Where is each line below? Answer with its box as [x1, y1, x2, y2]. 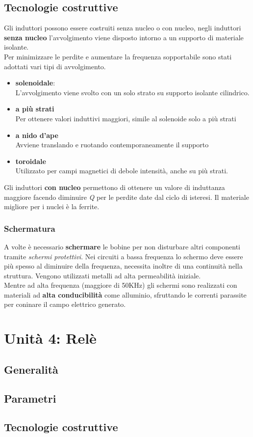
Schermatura [4, 222, 55, 234]
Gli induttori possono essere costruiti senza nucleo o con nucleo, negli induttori [4, 23, 241, 33]
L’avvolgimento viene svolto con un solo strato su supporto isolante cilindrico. [15, 87, 250, 97]
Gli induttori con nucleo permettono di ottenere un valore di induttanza [4, 182, 225, 192]
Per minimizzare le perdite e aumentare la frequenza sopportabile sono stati [4, 51, 232, 61]
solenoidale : [15, 78, 55, 88]
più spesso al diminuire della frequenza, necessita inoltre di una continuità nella [4, 261, 243, 271]
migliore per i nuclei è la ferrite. [4, 201, 100, 212]
